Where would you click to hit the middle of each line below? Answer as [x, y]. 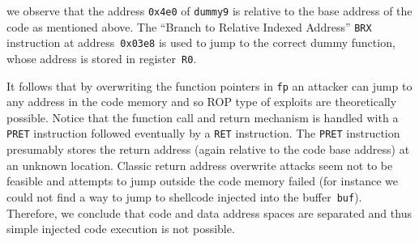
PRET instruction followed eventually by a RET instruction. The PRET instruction [203, 133]
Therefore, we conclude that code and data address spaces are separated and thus [209, 212]
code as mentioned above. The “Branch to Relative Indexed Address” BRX [189, 26]
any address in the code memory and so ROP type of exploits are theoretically [202, 102]
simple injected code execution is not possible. [121, 229]
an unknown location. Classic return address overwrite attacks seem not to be [200, 165]
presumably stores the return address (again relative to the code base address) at [208, 149]
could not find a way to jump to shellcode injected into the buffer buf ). [184, 196]
